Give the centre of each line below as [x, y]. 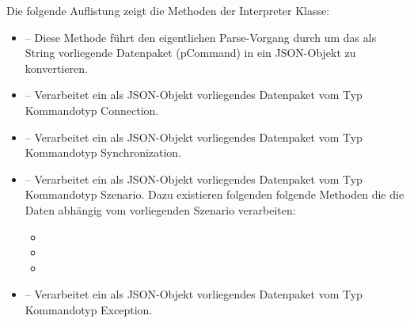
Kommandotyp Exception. [89, 309]
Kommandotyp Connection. [92, 110]
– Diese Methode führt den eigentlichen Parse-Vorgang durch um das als [201, 37]
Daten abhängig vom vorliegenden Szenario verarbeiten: [160, 209]
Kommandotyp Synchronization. [103, 152]
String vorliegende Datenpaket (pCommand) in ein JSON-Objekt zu [190, 53]
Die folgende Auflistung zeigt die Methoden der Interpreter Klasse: [168, 10]
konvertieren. [56, 68]
